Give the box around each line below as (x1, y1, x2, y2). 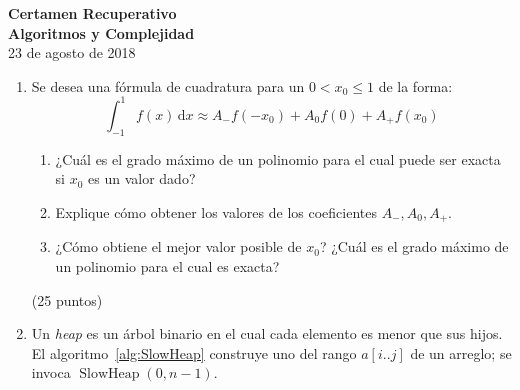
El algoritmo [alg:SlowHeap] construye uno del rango (31, 342, 357, 363)
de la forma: (378, 75, 453, 96)
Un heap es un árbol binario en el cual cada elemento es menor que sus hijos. (31, 323, 503, 344)
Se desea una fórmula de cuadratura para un (31, 75, 305, 96)
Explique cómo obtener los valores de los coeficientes (55, 201, 377, 222)
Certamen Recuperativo (8, 3, 177, 23)
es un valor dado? (88, 168, 196, 189)
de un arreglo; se (410, 342, 512, 363)
